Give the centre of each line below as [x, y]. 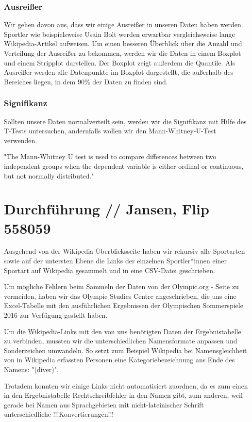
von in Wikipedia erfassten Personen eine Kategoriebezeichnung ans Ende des [119, 360]
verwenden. [21, 140]
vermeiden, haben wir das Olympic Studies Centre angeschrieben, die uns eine [120, 296]
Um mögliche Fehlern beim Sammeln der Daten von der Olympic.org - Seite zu [121, 286]
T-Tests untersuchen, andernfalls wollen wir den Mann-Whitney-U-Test [110, 131]
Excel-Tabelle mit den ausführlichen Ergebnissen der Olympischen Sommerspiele [124, 305]
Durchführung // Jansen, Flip [107, 209]
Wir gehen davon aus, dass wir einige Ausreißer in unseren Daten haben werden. [124, 24]
